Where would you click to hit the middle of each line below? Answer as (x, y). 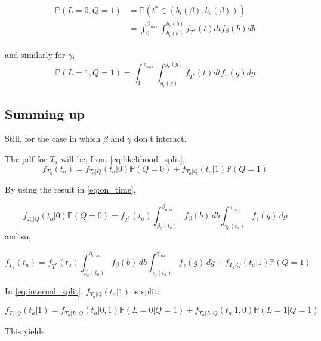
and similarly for (35, 55)
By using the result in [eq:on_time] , (70, 189)
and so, (18, 235)
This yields (25, 331)
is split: (146, 290)
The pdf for (26, 159)
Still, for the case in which (53, 138)
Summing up (45, 113)
